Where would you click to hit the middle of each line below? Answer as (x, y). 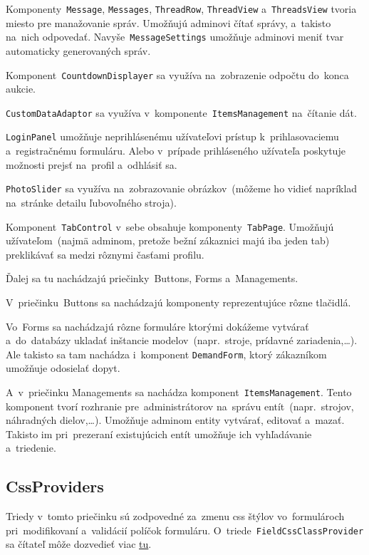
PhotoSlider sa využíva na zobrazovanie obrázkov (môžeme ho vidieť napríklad (182, 188)
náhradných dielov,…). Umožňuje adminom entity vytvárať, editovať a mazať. (175, 420)
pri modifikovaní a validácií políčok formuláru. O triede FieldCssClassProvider (185, 530)
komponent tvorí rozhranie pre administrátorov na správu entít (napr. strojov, (180, 406)
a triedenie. (31, 448)
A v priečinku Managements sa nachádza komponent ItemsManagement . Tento (179, 391)
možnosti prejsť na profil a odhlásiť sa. (92, 164)
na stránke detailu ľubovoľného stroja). (91, 202)
